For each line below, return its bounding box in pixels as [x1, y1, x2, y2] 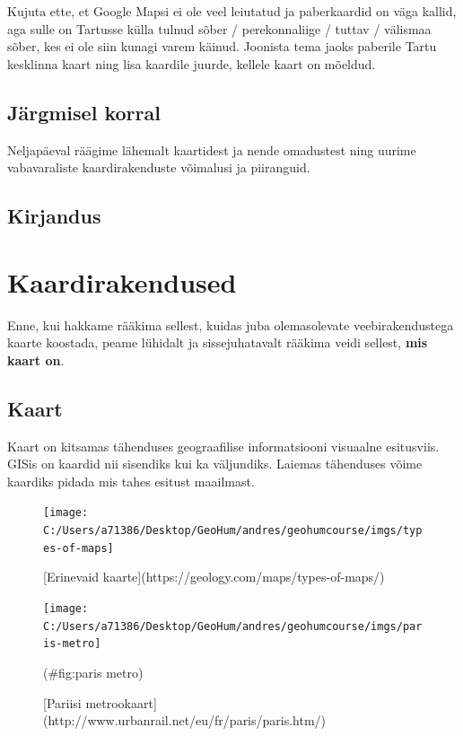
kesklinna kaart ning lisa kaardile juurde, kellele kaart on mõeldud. [7, 54, 376, 73]
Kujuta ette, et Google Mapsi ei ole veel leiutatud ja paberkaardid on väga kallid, [7, 2, 457, 20]
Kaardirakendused [7, 263, 237, 300]
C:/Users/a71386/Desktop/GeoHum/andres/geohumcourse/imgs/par [43, 619, 423, 633]
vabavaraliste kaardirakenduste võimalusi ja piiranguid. [7, 158, 310, 177]
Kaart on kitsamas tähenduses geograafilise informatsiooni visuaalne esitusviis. [7, 436, 440, 455]
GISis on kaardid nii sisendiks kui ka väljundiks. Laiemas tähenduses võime [7, 454, 423, 473]
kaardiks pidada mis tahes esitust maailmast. [7, 471, 255, 490]
